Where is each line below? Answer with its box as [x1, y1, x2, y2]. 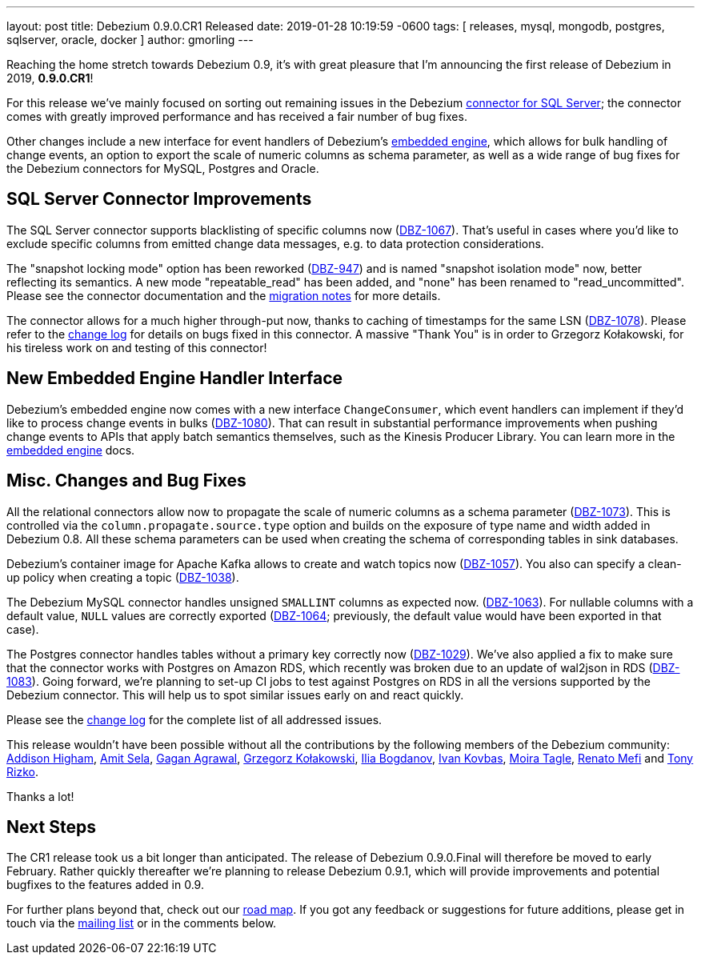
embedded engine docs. [6, 442, 135, 457]
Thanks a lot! [6, 789, 74, 803]
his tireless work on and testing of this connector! [6, 340, 267, 354]
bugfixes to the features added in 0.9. [6, 878, 204, 892]
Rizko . [6, 764, 38, 779]
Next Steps [6, 816, 96, 837]
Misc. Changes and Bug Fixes [6, 470, 246, 491]
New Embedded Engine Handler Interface [6, 368, 343, 389]
